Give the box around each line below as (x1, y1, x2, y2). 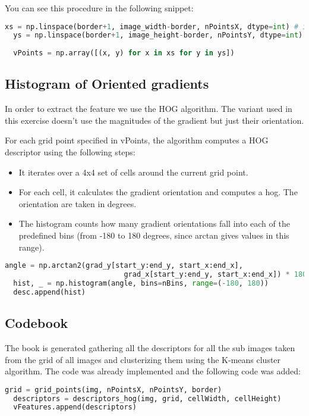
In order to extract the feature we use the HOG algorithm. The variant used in (5, 102, 292, 115)
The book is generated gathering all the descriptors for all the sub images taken (5, 341, 295, 354)
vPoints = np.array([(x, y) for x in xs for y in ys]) (13, 49, 235, 58)
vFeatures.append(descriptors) (13, 403, 137, 412)
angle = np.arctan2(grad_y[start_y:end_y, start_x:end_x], (5, 261, 243, 270)
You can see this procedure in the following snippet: (5, 2, 194, 14)
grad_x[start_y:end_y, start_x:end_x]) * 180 (124, 270, 307, 279)
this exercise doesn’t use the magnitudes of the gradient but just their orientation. (5, 114, 304, 126)
